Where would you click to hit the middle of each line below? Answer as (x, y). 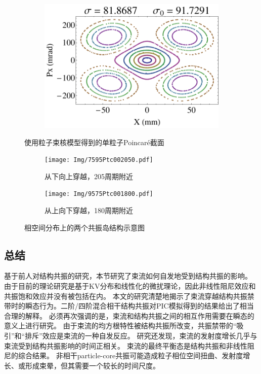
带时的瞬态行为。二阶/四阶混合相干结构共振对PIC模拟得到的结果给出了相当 (129, 306)
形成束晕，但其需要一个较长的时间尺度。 (92, 365)
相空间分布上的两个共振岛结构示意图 (84, 227)
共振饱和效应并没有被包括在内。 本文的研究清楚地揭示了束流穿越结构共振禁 (129, 296)
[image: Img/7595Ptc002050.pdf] (99, 160)
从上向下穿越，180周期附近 (89, 210)
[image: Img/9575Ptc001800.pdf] (99, 194)
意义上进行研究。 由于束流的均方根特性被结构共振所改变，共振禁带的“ (120, 326)
